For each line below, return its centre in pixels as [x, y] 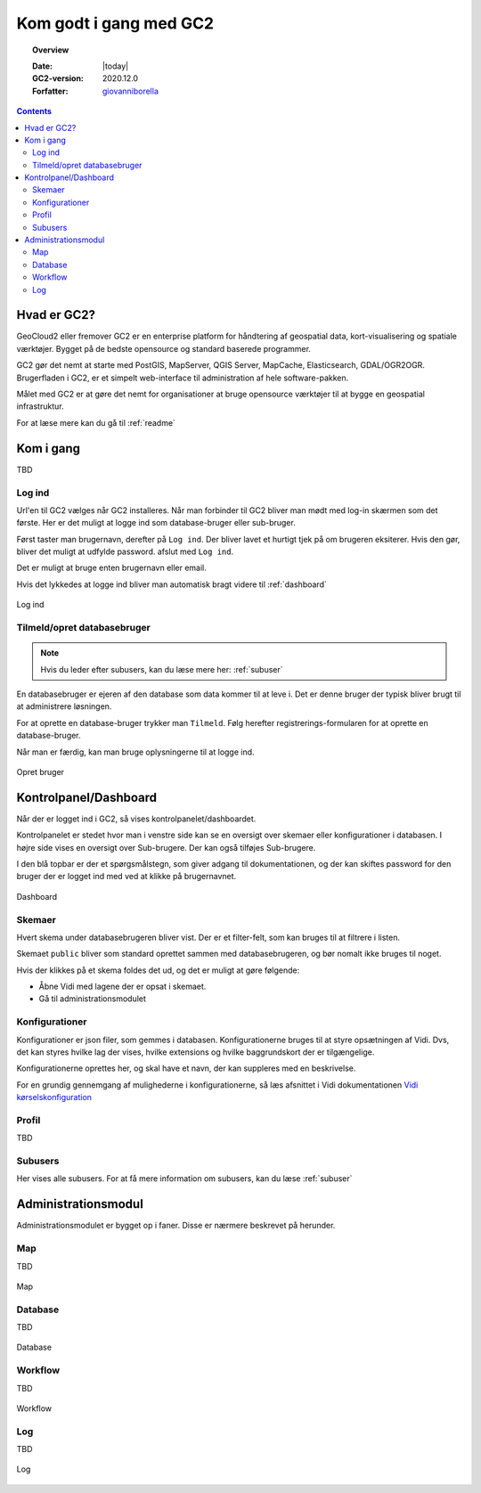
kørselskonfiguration [54, 1097]
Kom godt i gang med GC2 [115, 23]
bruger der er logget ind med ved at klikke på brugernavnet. [126, 877]
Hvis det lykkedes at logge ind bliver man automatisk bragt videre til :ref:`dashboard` [171, 584]
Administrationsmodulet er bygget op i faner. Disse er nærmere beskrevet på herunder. [176, 1226]
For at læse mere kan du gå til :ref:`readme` [96, 422]
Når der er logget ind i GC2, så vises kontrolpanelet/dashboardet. [136, 819]
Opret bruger [41, 771]
